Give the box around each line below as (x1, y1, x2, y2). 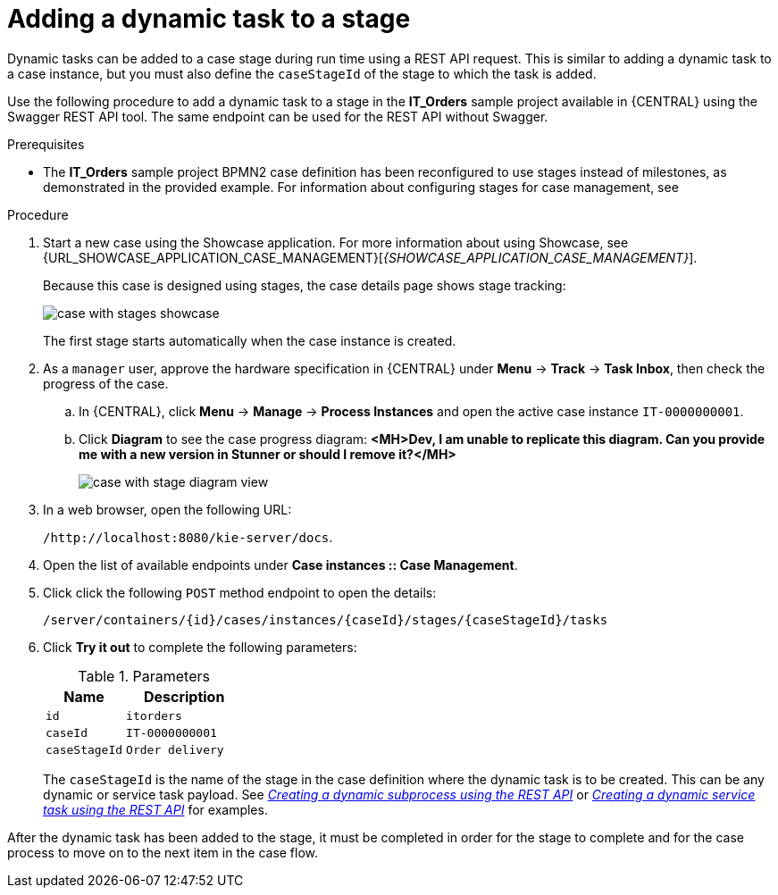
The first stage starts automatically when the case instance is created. (43, 332, 456, 348)
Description (143, 687, 225, 706)
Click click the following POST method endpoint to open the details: (43, 584, 437, 600)
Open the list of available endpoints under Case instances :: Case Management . (43, 556, 518, 573)
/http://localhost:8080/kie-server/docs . (43, 529, 333, 545)
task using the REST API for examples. (43, 801, 268, 817)
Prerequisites (7, 136, 85, 152)
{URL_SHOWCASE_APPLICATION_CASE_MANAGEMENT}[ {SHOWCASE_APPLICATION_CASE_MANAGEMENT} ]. (43, 249, 698, 265)
